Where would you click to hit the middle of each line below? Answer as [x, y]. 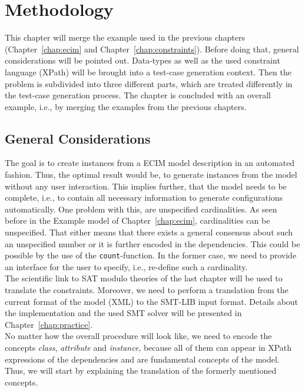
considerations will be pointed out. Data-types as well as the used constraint [142, 60]
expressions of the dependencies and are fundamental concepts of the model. [142, 359]
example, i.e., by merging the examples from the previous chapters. [126, 106]
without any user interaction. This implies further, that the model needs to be [146, 186]
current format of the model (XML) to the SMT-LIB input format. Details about [152, 301]
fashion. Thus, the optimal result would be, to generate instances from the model [151, 175]
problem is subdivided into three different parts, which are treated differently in [149, 83]
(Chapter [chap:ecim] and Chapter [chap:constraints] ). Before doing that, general [152, 49]
